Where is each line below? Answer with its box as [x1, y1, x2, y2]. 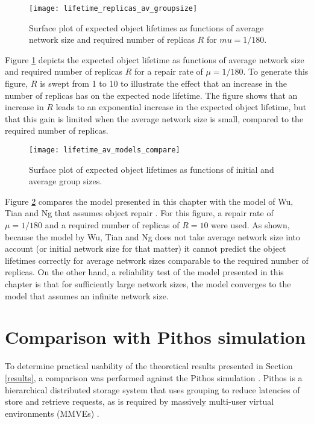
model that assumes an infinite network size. [5, 289, 169, 302]
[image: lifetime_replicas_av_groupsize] [29, 4, 198, 13]
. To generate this [243, 65, 309, 78]
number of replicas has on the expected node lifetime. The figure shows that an [5, 89, 298, 101]
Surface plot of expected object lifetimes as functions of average [29, 21, 264, 34]
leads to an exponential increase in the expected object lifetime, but [55, 101, 307, 113]
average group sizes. [29, 175, 102, 187]
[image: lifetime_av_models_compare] [29, 146, 180, 154]
